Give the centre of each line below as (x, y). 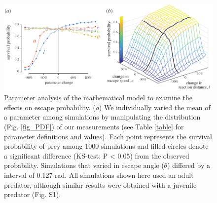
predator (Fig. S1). (33, 194)
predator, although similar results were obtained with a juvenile (100, 184)
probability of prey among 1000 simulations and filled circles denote (106, 146)
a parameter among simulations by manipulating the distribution (102, 117)
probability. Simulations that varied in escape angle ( (84, 165)
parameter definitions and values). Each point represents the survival (108, 136)
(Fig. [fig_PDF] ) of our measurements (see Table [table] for (94, 126)
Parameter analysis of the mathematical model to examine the (98, 98)
